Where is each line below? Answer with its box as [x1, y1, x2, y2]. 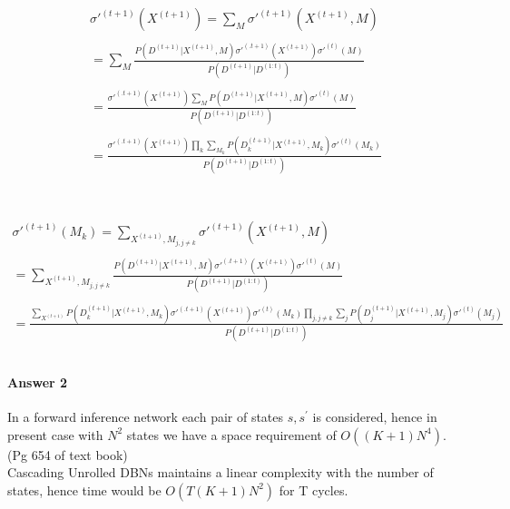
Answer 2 [7, 372, 68, 391]
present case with [7, 425, 103, 444]
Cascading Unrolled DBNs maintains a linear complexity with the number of [7, 463, 434, 482]
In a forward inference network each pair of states [7, 407, 284, 426]
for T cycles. [279, 480, 348, 499]
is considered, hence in [312, 407, 437, 426]
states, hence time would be [7, 480, 162, 499]
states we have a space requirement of [126, 425, 337, 444]
